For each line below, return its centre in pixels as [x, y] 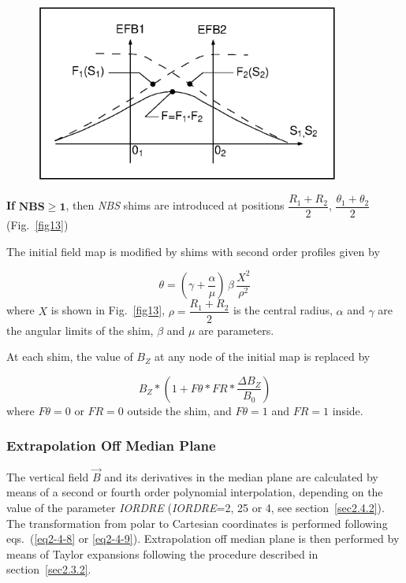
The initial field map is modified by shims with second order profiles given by [193, 251]
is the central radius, [283, 310]
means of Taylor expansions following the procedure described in [162, 553]
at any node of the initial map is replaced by [263, 356]
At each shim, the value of [70, 356]
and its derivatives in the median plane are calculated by [241, 476]
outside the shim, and [179, 410]
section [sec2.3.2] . [49, 569]
